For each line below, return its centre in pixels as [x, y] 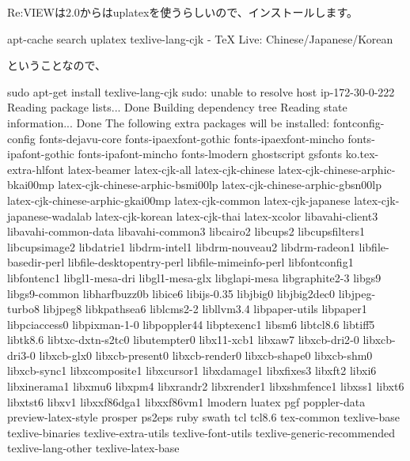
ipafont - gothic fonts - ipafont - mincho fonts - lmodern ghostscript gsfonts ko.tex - [193, 154]
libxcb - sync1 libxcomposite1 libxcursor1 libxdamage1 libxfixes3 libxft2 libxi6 [192, 370]
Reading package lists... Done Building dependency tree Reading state [177, 107]
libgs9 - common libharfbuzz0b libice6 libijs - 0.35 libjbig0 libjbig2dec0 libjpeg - [192, 293]
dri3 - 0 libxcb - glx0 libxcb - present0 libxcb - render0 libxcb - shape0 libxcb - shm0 [190, 355]
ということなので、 [57, 65]
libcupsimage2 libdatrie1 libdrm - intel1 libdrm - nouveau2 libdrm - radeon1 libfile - [198, 246]
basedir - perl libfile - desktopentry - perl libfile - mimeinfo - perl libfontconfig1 [180, 262]
